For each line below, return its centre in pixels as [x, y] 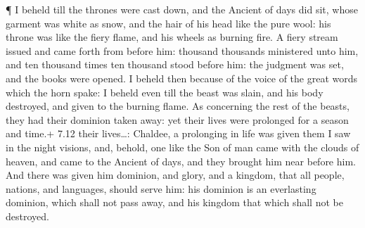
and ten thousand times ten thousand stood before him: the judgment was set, [175, 64]
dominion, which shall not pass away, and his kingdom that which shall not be [174, 202]
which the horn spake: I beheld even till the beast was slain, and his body [165, 92]
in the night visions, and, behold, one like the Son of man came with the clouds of [182, 147]
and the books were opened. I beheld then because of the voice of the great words [182, 78]
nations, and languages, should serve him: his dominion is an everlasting [161, 188]
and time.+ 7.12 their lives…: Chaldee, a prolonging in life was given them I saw [178, 133]
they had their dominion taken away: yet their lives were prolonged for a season [177, 119]
